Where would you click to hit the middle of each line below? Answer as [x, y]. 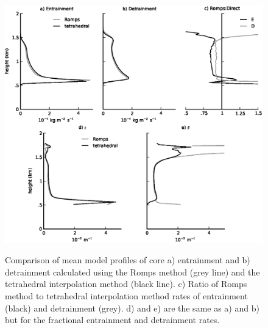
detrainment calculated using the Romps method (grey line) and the [132, 272]
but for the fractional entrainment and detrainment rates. [112, 320]
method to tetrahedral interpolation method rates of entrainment [126, 296]
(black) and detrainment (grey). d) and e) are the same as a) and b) [132, 308]
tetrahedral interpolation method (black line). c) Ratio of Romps [126, 284]
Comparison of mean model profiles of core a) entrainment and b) [128, 260]
